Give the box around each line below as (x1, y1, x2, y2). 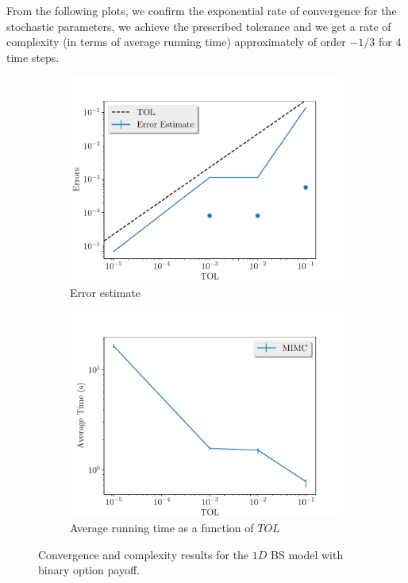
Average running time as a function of (70, 519, 254, 536)
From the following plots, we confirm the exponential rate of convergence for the (6, 2, 397, 18)
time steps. (6, 48, 60, 65)
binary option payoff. (38, 562, 140, 578)
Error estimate (70, 284, 141, 300)
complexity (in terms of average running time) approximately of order (6, 33, 346, 50)
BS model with (271, 546, 344, 562)
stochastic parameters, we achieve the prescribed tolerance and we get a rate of (6, 17, 391, 34)
